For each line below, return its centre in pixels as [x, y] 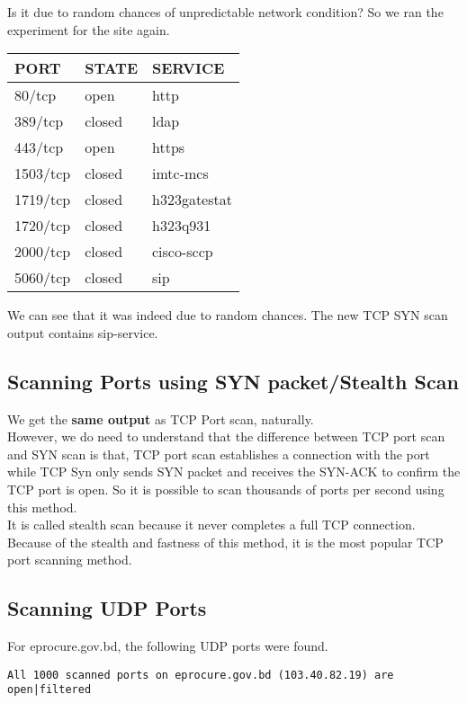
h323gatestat [192, 200]
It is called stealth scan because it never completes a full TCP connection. [211, 525]
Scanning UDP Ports [107, 608]
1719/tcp [43, 200]
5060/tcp [43, 278]
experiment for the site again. [89, 29]
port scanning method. [70, 560]
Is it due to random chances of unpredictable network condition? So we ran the [225, 12]
